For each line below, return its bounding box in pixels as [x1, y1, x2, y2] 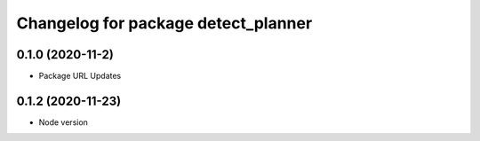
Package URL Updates [38, 71, 122, 82]
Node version [38, 116, 89, 128]
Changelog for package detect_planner [16, 13, 313, 33]
